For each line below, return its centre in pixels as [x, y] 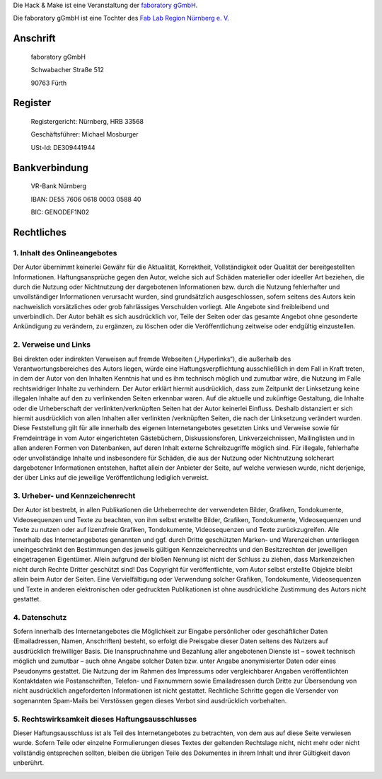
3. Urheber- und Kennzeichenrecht [74, 496]
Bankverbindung [51, 167]
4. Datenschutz [40, 617]
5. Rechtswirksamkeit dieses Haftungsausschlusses [105, 719]
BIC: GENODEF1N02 [60, 212]
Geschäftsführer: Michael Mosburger [85, 134]
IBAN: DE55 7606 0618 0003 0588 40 [86, 199]
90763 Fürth [49, 83]
